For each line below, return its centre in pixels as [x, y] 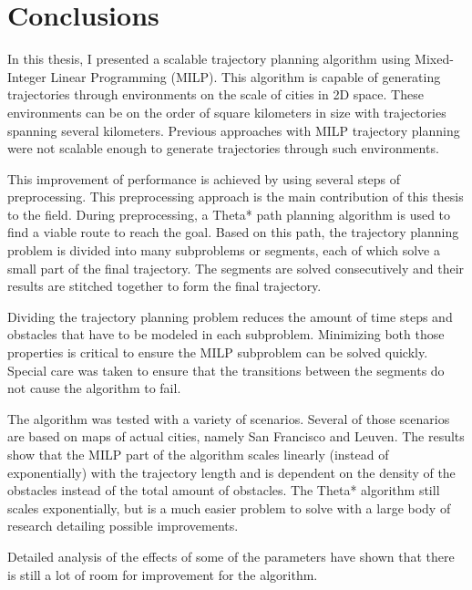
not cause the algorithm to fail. [94, 388]
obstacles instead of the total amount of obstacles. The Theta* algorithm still [224, 490]
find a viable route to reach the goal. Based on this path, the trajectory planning [233, 232]
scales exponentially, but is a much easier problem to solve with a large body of [229, 507]
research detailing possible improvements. [123, 526]
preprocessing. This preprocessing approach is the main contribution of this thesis [236, 197]
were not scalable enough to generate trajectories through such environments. [223, 148]
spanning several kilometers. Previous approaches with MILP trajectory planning [234, 130]
